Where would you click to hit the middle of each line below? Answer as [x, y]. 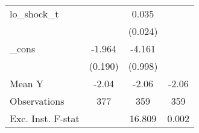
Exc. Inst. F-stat [45, 118]
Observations [37, 101]
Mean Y [27, 83]
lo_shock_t [34, 14]
